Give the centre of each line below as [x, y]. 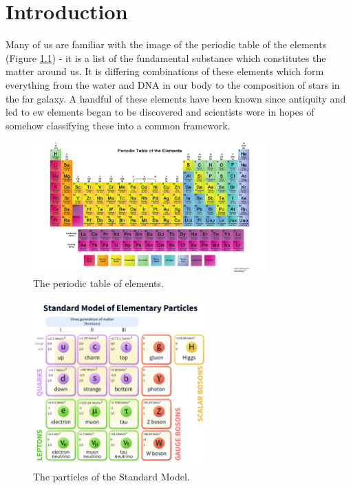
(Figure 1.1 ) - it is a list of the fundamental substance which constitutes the [166, 57]
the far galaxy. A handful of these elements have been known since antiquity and [176, 98]
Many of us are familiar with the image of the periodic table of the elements [166, 44]
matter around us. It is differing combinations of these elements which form [165, 71]
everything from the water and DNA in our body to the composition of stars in [173, 84]
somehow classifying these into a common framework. [118, 125]
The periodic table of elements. [98, 283]
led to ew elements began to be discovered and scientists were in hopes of [160, 112]
